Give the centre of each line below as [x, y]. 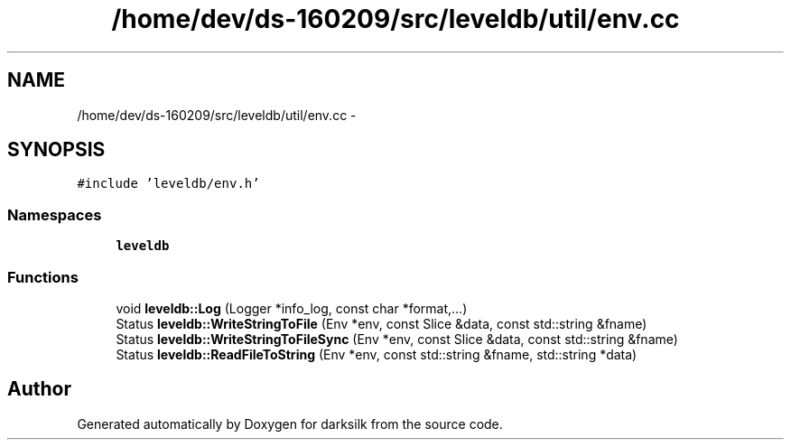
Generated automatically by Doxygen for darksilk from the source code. [290, 424]
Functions [43, 277]
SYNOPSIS [56, 150]
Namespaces [55, 214]
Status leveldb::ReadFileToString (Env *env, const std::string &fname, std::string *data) [377, 354]
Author [39, 389]
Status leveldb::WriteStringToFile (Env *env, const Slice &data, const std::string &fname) [382, 323]
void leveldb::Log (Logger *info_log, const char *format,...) [292, 308]
